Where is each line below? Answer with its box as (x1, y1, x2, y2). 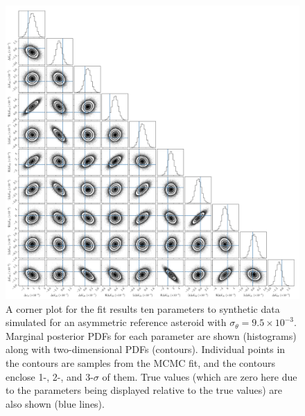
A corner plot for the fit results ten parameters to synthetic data (6, 301, 280, 316)
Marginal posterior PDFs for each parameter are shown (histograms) (6, 328, 297, 343)
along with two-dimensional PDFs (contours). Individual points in (6, 342, 286, 356)
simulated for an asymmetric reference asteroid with (6, 315, 227, 329)
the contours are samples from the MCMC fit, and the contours (6, 355, 275, 370)
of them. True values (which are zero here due (102, 369, 297, 383)
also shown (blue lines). (6, 396, 105, 410)
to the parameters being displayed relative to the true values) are (6, 383, 283, 397)
